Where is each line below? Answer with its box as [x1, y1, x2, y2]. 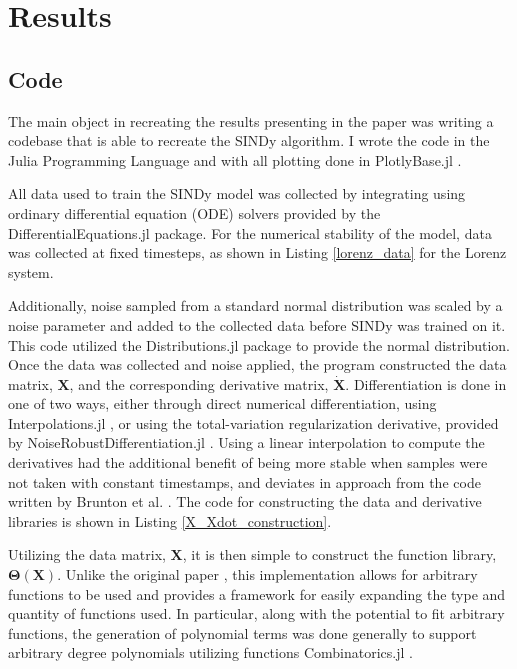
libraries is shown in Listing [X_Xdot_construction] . [8, 510, 332, 531]
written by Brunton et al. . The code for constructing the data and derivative [8, 491, 482, 512]
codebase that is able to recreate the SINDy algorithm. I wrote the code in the [8, 130, 490, 151]
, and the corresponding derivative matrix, [69, 373, 329, 394]
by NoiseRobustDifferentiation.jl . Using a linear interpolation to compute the [8, 432, 485, 453]
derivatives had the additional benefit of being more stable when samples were [8, 452, 488, 473]
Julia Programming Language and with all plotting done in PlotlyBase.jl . [8, 149, 462, 170]
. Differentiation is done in [345, 373, 507, 394]
